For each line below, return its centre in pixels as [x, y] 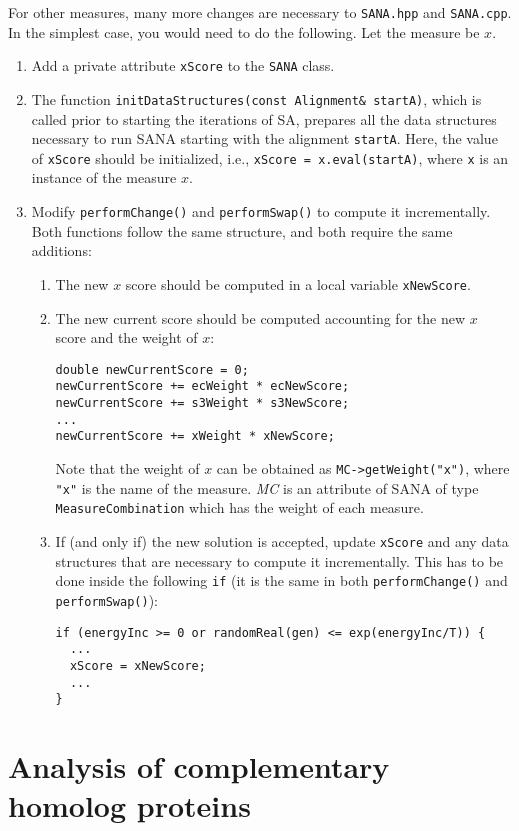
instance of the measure [104, 177]
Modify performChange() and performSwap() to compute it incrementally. [261, 211]
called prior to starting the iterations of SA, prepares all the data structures [264, 118]
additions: [61, 250]
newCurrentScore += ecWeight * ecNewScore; [202, 386]
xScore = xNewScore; [137, 665]
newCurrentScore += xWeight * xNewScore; [195, 436]
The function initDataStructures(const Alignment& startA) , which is [256, 98]
